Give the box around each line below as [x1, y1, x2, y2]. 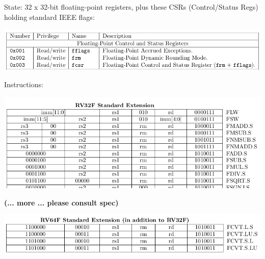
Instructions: [4, 79, 43, 89]
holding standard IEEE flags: [4, 11, 95, 22]
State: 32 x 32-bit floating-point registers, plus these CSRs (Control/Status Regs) [4, 2, 258, 12]
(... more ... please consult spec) [4, 197, 119, 208]
